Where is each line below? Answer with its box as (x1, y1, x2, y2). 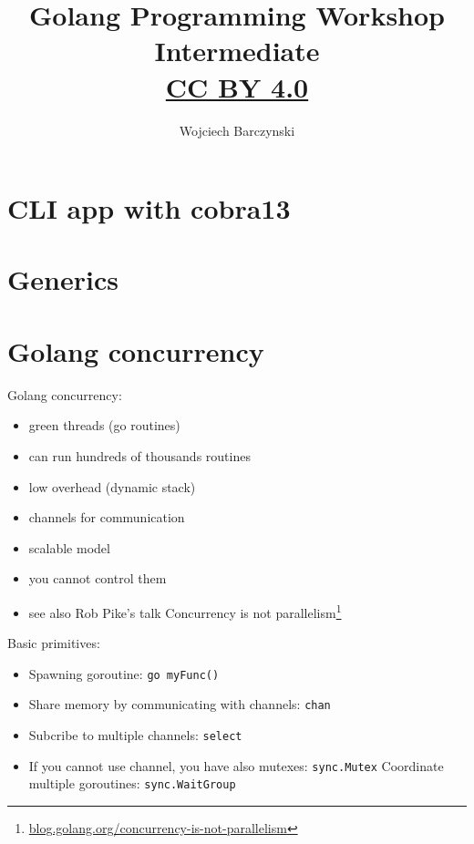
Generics (7, 261, 118, 298)
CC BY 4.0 (165, 67, 309, 105)
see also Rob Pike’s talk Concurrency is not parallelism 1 (28, 600, 342, 622)
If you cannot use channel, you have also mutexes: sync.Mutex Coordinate (28, 756, 444, 775)
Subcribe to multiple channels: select (28, 726, 242, 745)
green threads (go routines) (28, 416, 180, 435)
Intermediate (154, 32, 320, 69)
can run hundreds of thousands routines (28, 446, 251, 465)
